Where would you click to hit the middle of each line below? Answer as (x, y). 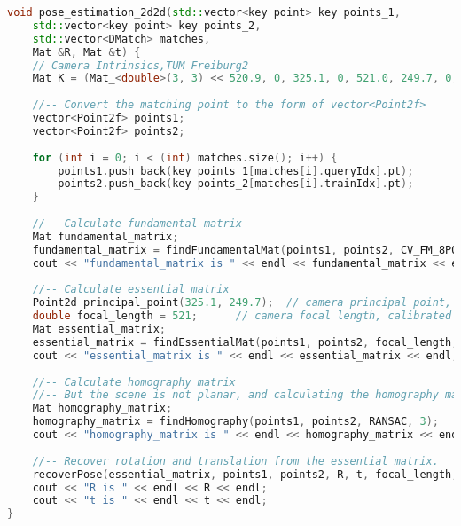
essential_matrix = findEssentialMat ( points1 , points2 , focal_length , (245, 342)
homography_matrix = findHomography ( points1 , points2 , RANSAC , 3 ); (235, 422)
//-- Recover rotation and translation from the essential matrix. (235, 461)
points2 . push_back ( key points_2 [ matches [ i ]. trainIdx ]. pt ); (236, 184)
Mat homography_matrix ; (102, 408)
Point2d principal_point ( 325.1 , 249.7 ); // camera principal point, (242, 303)
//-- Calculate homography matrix (134, 382)
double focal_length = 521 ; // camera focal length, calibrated (242, 316)
